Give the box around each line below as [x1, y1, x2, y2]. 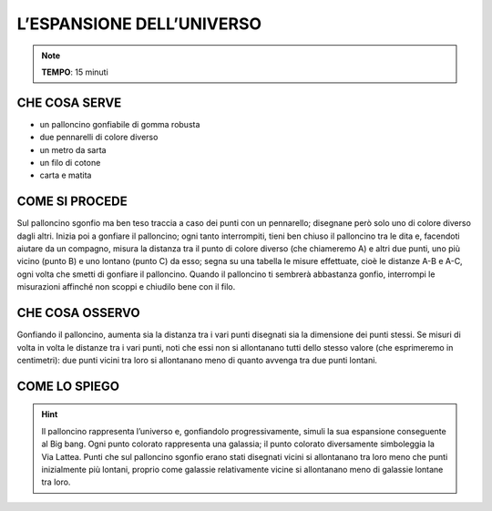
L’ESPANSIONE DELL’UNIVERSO [16, 14, 262, 34]
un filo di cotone [39, 158, 101, 169]
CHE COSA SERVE [16, 95, 122, 110]
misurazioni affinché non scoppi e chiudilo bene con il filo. [16, 281, 236, 292]
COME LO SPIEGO [16, 378, 120, 393]
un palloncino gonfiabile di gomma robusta [39, 118, 200, 129]
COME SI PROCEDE [16, 194, 128, 210]
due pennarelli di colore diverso [39, 132, 159, 143]
